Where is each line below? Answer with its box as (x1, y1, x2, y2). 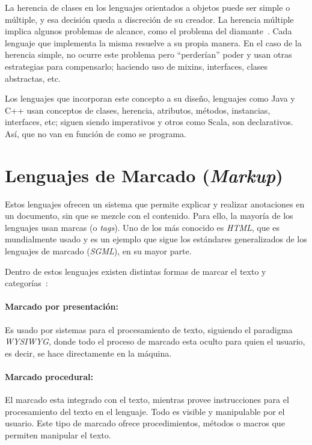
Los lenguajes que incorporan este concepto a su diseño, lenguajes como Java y (5, 92, 295, 105)
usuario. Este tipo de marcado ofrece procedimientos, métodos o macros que (5, 417, 285, 429)
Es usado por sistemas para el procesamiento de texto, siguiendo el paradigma (5, 323, 293, 336)
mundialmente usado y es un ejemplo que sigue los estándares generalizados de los (5, 233, 307, 245)
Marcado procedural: (5, 370, 93, 382)
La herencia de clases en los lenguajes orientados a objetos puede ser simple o (5, 1, 290, 13)
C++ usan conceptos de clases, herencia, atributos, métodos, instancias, (5, 103, 271, 116)
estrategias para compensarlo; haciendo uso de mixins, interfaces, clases (5, 60, 268, 72)
